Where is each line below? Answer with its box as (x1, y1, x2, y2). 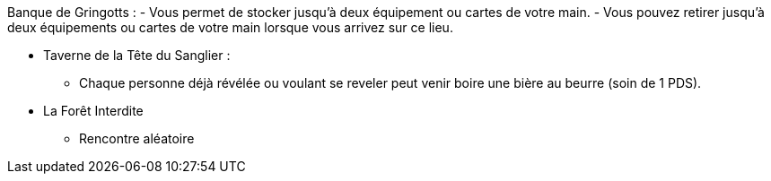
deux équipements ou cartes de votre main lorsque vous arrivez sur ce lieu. (7, 20, 453, 35)
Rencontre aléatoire (79, 131, 195, 146)
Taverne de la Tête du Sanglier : (43, 47, 231, 63)
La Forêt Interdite (43, 103, 144, 118)
